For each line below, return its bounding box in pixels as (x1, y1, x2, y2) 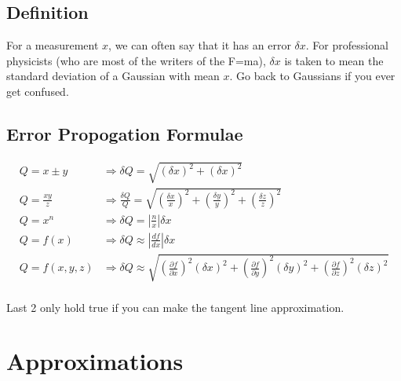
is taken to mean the (284, 52, 384, 68)
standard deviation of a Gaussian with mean (6, 68, 220, 84)
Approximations (6, 345, 184, 377)
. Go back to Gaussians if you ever (229, 68, 396, 84)
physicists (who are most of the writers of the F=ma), (6, 52, 266, 68)
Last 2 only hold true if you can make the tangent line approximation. (6, 299, 344, 315)
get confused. (6, 82, 69, 99)
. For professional (305, 37, 388, 53)
